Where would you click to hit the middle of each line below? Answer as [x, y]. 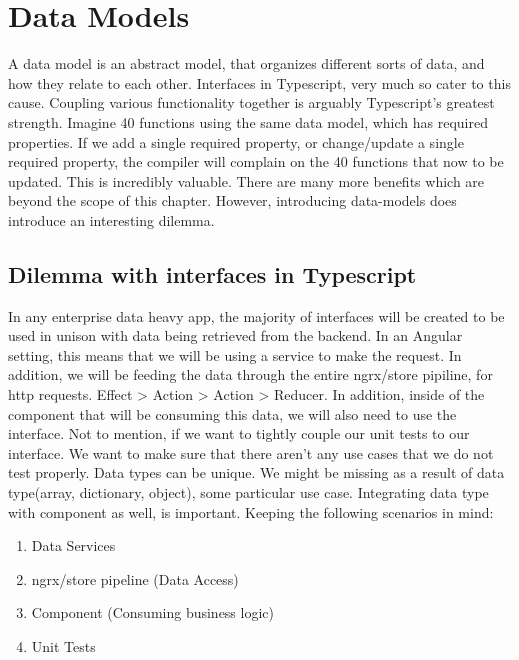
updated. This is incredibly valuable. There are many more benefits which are [246, 180]
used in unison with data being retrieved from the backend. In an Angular [235, 335]
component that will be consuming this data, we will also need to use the [232, 413]
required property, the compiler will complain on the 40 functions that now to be [256, 161]
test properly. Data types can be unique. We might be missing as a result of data [256, 472]
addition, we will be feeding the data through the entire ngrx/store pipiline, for [250, 374]
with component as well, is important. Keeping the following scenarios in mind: [251, 511]
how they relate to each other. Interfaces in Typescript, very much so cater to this [259, 82]
